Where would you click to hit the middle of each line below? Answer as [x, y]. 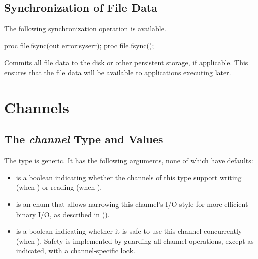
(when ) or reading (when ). [59, 187]
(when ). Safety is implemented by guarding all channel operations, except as [135, 241]
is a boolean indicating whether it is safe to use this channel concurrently [129, 231]
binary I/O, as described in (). [63, 214]
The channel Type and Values [84, 139]
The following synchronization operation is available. [85, 29]
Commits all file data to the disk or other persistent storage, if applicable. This [126, 62]
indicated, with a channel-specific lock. [75, 251]
